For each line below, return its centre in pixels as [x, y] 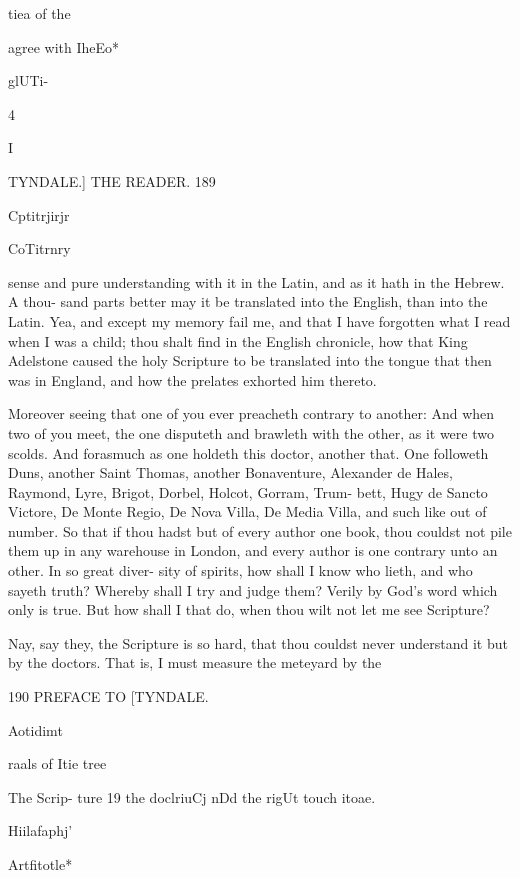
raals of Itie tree [57, 763]
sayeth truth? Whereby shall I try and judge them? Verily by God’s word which [253, 589]
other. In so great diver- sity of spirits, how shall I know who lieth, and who [240, 570]
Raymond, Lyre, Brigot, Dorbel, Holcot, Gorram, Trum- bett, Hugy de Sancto [248, 491]
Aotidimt [35, 729]
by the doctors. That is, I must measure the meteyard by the [195, 662]
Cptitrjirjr [39, 214]
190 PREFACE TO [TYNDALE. [108, 696]
